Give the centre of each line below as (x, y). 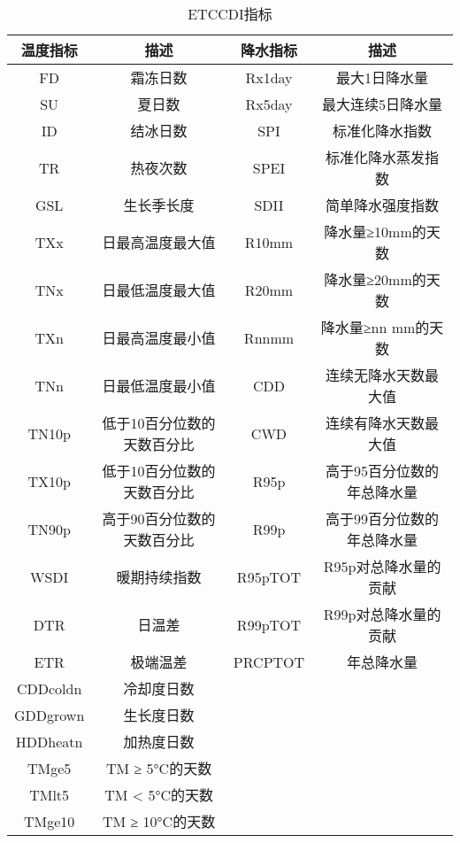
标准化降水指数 (383, 131)
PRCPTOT (269, 661)
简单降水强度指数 (383, 205)
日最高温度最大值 (159, 242)
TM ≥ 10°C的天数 (159, 821)
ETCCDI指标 (230, 14)
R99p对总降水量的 (382, 614)
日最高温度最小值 (159, 338)
